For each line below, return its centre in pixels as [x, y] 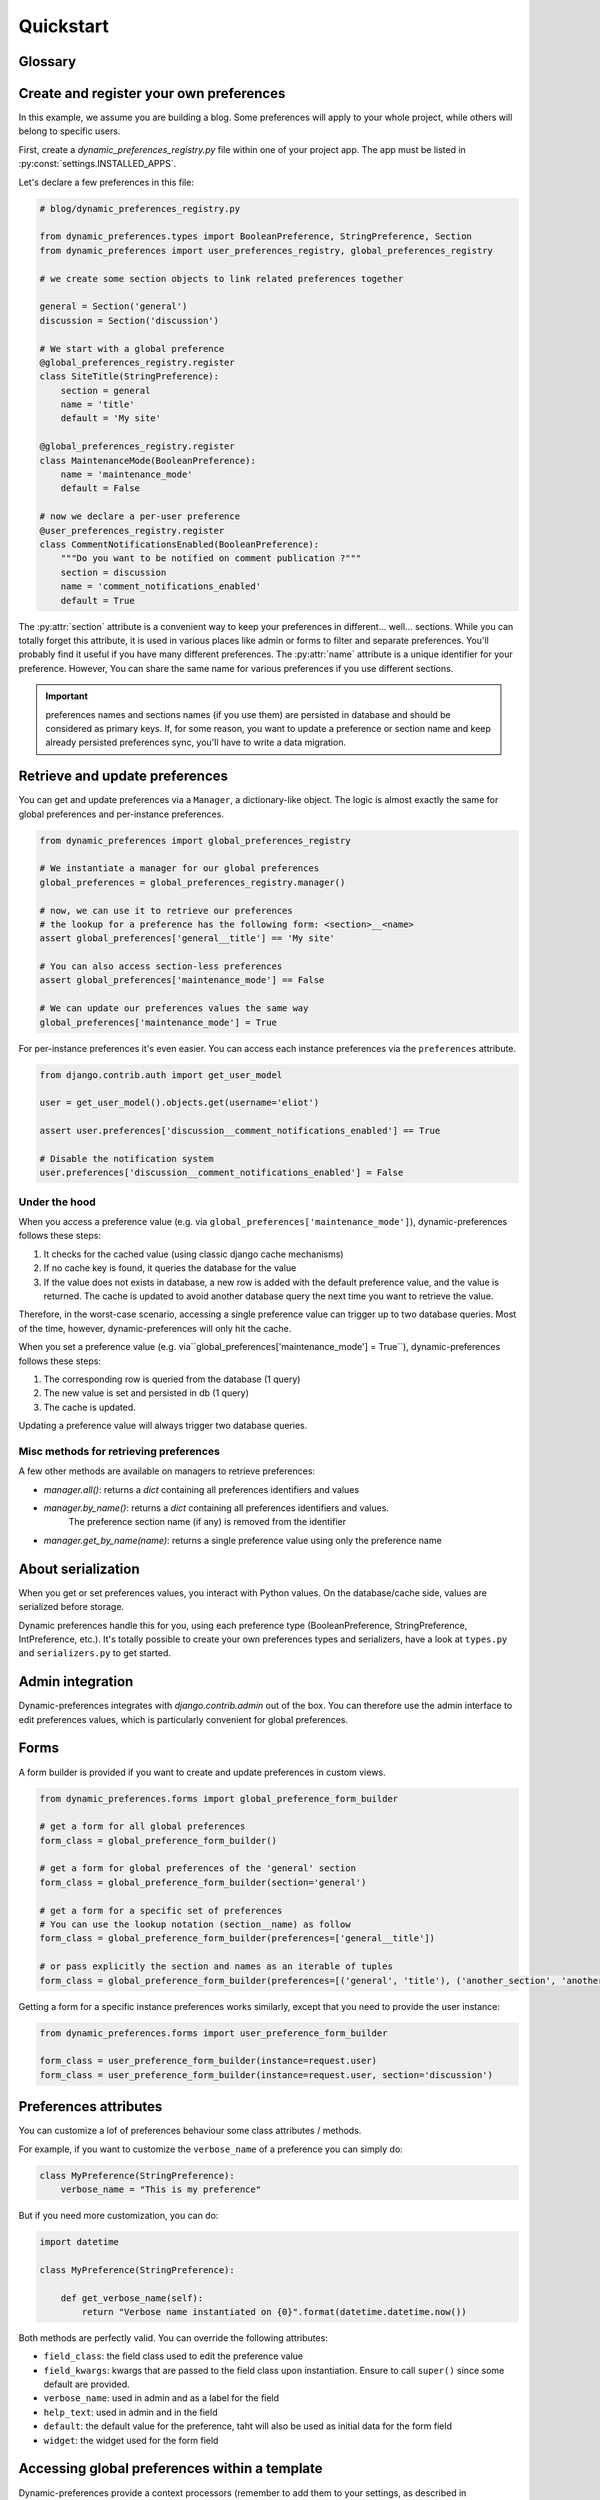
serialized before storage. [71, 1607]
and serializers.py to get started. [95, 1653]
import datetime [79, 2241]
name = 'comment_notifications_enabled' [161, 586]
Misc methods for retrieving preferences [119, 1451]
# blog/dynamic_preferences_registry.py [139, 208]
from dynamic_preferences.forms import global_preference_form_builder [219, 1798]
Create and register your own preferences [152, 93]
